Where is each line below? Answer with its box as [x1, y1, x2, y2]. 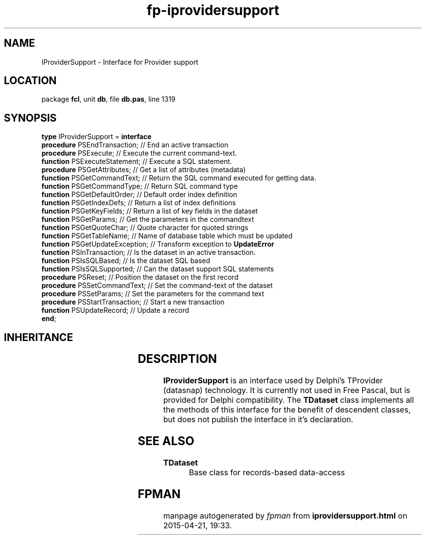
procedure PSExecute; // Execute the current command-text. [41, 149, 237, 158]
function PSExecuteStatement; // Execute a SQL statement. [41, 157, 232, 166]
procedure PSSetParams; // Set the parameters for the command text [41, 289, 264, 298]
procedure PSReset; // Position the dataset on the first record [41, 273, 239, 282]
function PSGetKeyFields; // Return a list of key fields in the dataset [41, 207, 258, 216]
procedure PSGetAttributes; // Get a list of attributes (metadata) [41, 165, 246, 174]
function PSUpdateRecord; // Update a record [41, 306, 189, 315]
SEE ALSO [138, 433, 195, 448]
